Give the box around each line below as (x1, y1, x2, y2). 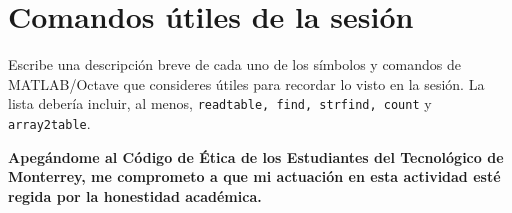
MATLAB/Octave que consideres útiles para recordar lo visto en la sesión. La (8, 73, 485, 94)
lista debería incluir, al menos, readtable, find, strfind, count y (8, 93, 432, 114)
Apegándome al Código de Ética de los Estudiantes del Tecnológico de (8, 146, 504, 167)
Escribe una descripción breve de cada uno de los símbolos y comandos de (8, 54, 462, 75)
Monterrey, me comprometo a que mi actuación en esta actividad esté (8, 166, 501, 187)
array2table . (8, 112, 91, 133)
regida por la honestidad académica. (8, 185, 262, 206)
